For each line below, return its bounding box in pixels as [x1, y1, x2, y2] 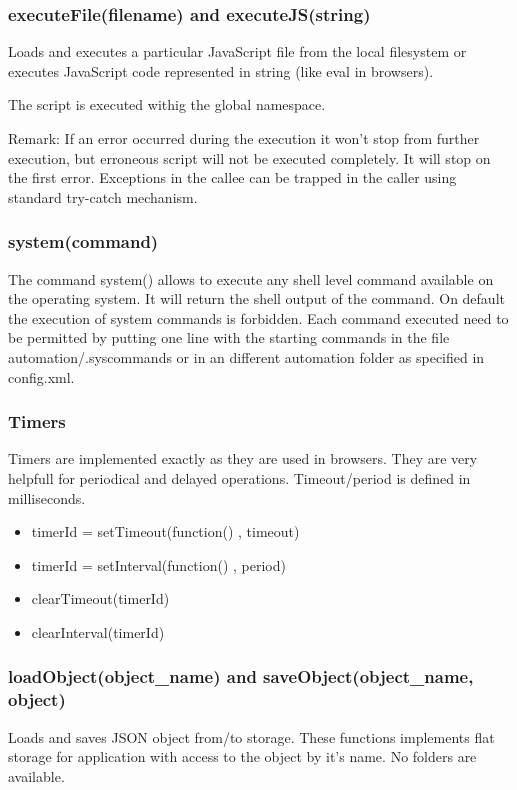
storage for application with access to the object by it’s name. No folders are [8, 746, 477, 767]
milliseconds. [8, 487, 86, 508]
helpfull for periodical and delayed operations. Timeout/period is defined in [8, 467, 471, 488]
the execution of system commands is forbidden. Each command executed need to [8, 307, 509, 328]
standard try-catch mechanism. [8, 186, 198, 207]
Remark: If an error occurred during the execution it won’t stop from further [8, 128, 480, 148]
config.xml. [8, 366, 75, 387]
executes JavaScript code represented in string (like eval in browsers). [8, 60, 434, 81]
